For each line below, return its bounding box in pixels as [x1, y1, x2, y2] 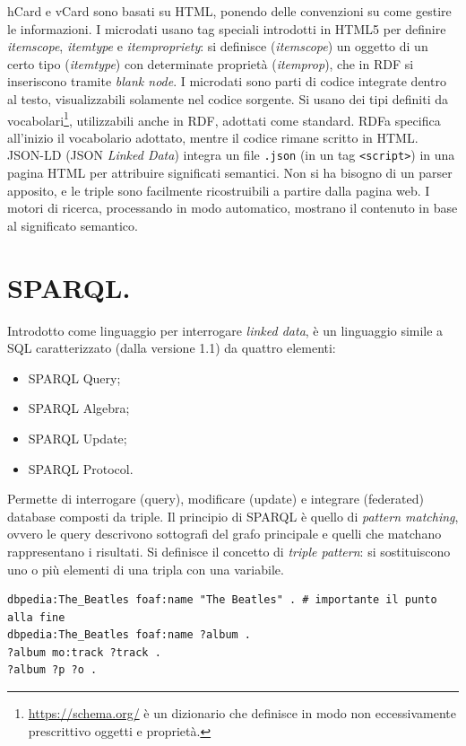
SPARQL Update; [28, 428, 127, 447]
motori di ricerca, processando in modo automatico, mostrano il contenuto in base [7, 198, 458, 217]
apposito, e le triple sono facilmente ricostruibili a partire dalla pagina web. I [7, 180, 430, 199]
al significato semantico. [7, 215, 138, 234]
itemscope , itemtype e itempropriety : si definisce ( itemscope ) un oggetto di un [7, 37, 428, 56]
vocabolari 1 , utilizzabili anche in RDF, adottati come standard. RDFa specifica [7, 108, 441, 129]
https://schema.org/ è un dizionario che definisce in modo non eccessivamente [28, 704, 456, 723]
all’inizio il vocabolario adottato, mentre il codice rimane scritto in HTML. [7, 127, 419, 146]
